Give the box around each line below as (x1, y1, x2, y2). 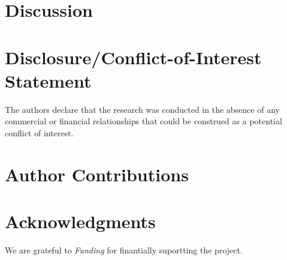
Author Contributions (5, 162, 189, 186)
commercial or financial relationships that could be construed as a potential (5, 115, 282, 127)
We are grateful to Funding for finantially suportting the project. (5, 243, 243, 256)
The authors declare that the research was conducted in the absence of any (5, 103, 280, 115)
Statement (5, 68, 92, 92)
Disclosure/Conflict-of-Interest (5, 44, 262, 69)
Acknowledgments (5, 209, 156, 234)
